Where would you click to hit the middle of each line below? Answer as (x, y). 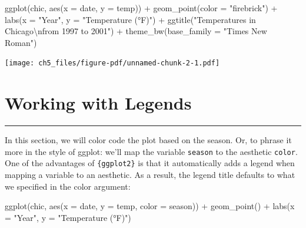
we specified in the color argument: (68, 186)
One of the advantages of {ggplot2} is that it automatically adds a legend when (150, 163)
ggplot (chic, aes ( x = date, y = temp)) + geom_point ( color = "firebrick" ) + (141, 8)
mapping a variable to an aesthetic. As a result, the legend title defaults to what (150, 175)
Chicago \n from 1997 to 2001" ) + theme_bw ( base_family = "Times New (136, 31)
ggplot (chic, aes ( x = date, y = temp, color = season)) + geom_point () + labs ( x (150, 206)
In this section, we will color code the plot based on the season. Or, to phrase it (148, 140)
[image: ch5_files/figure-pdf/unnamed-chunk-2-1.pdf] (112, 63)
